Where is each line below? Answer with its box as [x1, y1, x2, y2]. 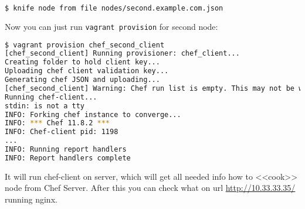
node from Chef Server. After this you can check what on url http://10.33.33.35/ [5, 181, 296, 194]
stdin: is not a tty [5, 101, 85, 110]
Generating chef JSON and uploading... [5, 76, 160, 84]
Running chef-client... [5, 92, 97, 101]
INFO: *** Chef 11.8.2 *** [5, 119, 110, 128]
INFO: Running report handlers [5, 145, 127, 154]
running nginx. [5, 193, 57, 205]
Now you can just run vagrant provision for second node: [5, 20, 218, 32]
